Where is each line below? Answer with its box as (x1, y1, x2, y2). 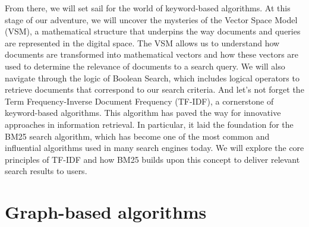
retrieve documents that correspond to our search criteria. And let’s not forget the (5, 83, 304, 96)
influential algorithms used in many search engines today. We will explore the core (5, 141, 304, 154)
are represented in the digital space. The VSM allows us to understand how (5, 36, 280, 49)
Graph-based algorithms (5, 200, 207, 224)
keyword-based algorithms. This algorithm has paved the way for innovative (5, 106, 281, 119)
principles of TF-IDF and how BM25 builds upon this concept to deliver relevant (5, 153, 300, 165)
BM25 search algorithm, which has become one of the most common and (5, 130, 270, 142)
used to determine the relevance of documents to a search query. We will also (5, 59, 285, 72)
